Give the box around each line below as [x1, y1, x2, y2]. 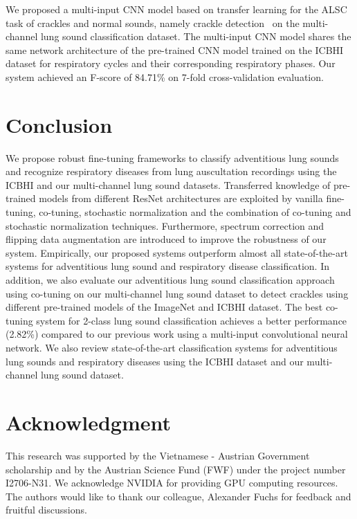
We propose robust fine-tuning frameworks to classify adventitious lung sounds [6, 150, 339, 165]
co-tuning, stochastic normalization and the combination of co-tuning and [39, 205, 351, 219]
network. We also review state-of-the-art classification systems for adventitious [6, 340, 338, 354]
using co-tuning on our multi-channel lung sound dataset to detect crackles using [6, 286, 349, 300]
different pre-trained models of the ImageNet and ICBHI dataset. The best [6, 300, 323, 314]
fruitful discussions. [6, 502, 87, 517]
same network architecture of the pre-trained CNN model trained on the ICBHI [6, 42, 344, 57]
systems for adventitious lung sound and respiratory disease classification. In [6, 259, 329, 273]
